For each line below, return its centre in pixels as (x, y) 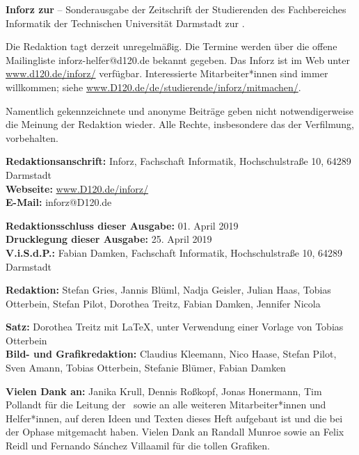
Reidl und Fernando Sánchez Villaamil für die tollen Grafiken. (138, 446)
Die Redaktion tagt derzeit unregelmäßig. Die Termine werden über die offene (171, 46)
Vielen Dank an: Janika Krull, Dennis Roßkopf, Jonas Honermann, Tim (164, 391)
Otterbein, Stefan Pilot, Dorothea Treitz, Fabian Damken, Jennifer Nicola (163, 303)
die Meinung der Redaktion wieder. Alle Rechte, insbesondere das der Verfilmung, (180, 124)
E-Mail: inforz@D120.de (59, 202)
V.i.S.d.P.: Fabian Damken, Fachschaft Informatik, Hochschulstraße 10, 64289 (174, 252)
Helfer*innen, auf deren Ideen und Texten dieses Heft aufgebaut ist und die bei (174, 418)
